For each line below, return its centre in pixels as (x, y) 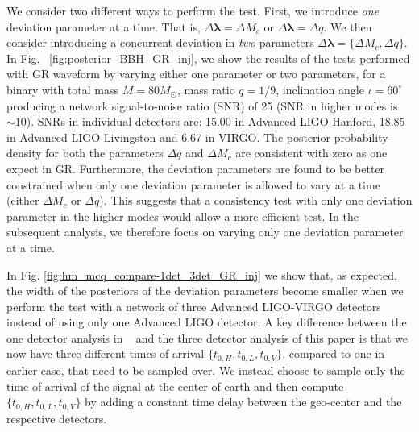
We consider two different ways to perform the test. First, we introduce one (193, 10)
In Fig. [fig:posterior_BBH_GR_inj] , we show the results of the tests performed (208, 58)
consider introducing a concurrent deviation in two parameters (160, 42)
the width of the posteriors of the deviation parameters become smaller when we (205, 291)
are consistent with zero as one (311, 153)
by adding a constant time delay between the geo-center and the (243, 402)
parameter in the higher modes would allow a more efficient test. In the (183, 216)
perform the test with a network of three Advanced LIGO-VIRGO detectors (194, 306)
